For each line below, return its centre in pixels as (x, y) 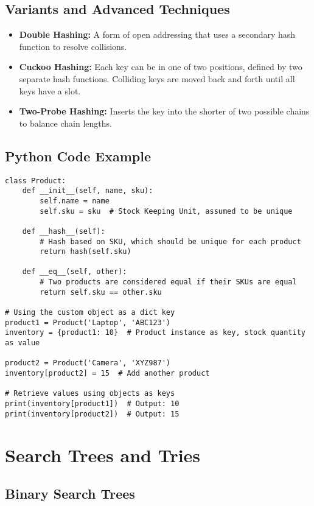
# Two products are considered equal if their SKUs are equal (168, 282)
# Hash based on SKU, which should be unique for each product (170, 241)
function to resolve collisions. (73, 46)
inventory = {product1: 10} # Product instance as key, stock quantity (155, 333)
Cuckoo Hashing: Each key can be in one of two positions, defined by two (161, 67)
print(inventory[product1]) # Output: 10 (92, 404)
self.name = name (75, 201)
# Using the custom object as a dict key (90, 313)
